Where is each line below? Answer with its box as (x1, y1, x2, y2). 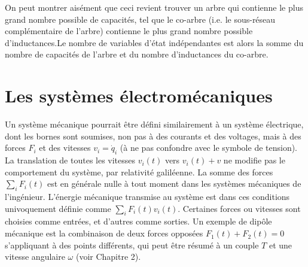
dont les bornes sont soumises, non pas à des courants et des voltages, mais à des (5, 129, 301, 142)
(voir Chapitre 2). (75, 250, 141, 263)
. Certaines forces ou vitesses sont (178, 202, 301, 214)
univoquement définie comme (5, 202, 111, 214)
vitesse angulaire (5, 250, 65, 263)
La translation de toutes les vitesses (5, 154, 136, 166)
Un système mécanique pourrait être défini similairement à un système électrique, (5, 118, 304, 131)
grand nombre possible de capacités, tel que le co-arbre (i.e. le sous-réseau (5, 13, 276, 25)
